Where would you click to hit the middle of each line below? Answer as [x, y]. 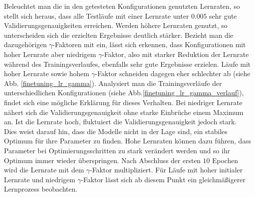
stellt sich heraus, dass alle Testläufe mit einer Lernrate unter [97, 15]
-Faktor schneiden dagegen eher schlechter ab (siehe [173, 73]
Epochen [225, 160]
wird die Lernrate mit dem [44, 170]
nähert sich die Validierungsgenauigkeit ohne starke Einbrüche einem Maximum [124, 112]
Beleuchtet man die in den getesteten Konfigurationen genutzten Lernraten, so [122, 6]
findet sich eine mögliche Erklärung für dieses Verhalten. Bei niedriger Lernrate [123, 102]
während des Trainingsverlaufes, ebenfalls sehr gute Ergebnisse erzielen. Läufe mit [127, 64]
